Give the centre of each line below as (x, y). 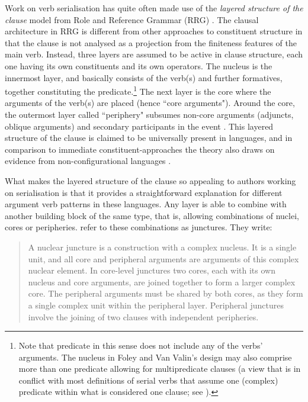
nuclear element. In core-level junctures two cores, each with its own (152, 270)
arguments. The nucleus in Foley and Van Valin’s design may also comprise (155, 357)
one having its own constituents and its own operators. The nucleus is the (139, 65)
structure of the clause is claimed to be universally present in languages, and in (149, 138)
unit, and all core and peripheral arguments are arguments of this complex (163, 258)
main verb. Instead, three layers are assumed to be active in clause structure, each (154, 54)
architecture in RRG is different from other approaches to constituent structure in (154, 31)
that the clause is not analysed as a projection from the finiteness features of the (151, 42)
